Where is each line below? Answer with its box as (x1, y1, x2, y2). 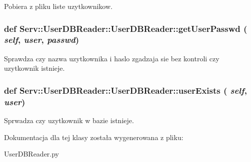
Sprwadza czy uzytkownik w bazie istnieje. (4, 115, 134, 126)
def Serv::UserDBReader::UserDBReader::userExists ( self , (4, 84, 247, 96)
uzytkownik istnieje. (4, 63, 65, 73)
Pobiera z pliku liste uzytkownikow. (4, 1, 112, 11)
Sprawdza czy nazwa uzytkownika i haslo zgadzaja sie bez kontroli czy (4, 53, 219, 63)
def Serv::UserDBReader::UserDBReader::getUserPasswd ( (4, 22, 247, 34)
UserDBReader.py (4, 149, 59, 159)
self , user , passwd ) (4, 33, 79, 46)
